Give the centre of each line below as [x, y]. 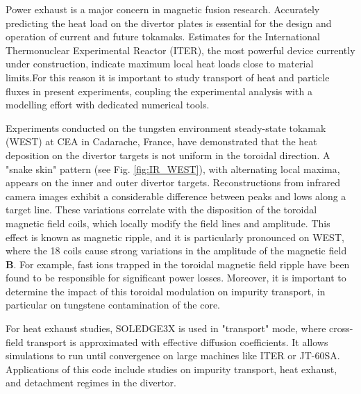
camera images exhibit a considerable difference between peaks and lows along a [176, 196]
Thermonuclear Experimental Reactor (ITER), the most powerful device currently [180, 50]
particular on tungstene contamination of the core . [113, 305]
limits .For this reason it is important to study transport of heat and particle [168, 77]
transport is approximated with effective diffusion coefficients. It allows [177, 342]
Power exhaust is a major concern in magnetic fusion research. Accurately [163, 9]
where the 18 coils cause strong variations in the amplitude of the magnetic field [176, 251]
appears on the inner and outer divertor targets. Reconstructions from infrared [173, 182]
